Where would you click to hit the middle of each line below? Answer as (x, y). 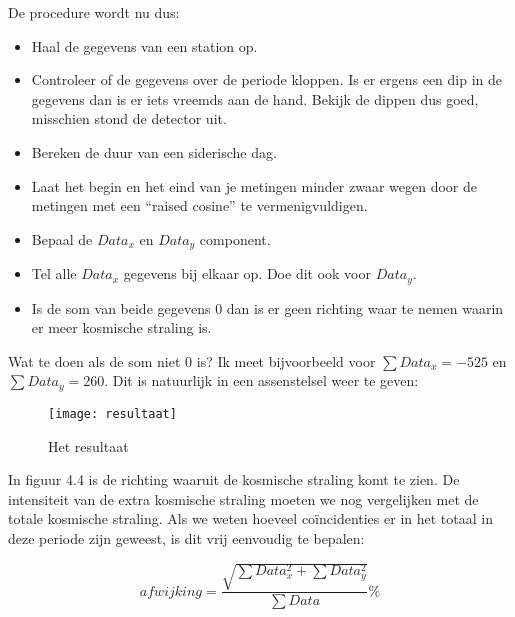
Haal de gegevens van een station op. (144, 45)
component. (235, 238)
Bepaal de (62, 238)
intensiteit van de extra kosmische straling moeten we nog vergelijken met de (243, 498)
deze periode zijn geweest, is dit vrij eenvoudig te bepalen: (186, 537)
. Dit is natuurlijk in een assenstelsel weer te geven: (261, 380)
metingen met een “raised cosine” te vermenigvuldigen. (199, 205)
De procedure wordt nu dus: (94, 12)
